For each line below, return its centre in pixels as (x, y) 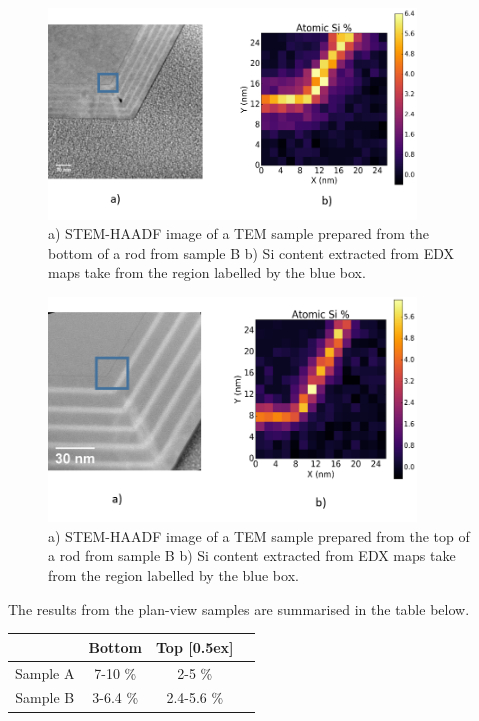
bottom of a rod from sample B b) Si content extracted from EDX (251, 252)
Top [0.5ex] (194, 646)
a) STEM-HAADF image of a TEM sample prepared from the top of (259, 535)
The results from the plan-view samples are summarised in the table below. (239, 608)
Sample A (45, 672)
